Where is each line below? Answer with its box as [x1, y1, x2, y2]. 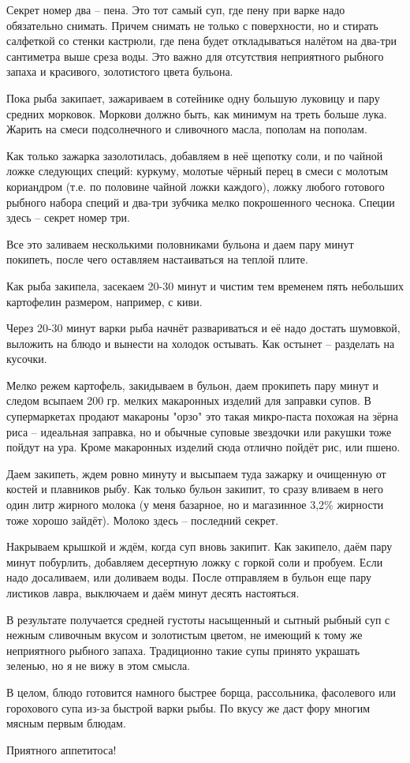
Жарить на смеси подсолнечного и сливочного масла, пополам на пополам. [6, 121, 367, 137]
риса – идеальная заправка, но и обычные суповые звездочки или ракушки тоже [6, 423, 392, 439]
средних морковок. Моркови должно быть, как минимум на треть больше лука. [6, 105, 387, 122]
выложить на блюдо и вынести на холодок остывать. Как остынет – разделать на [6, 335, 395, 351]
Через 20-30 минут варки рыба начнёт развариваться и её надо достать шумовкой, [6, 320, 401, 336]
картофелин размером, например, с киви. [6, 293, 203, 309]
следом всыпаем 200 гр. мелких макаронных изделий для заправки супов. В [6, 392, 371, 409]
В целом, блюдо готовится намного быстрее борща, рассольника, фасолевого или [6, 683, 397, 700]
